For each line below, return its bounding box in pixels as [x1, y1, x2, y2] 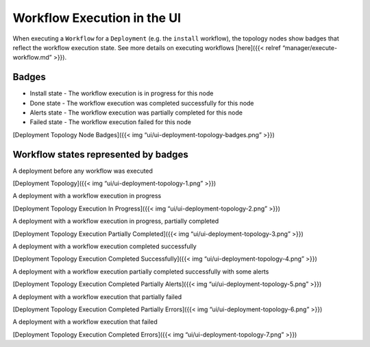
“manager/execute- [282, 43, 338, 51]
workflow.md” [12, 53, 52, 62]
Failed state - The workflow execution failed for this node [29, 118, 192, 126]
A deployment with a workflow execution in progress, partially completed [12, 217, 219, 226]
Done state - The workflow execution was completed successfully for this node [29, 99, 254, 107]
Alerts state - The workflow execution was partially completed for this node [29, 108, 243, 117]
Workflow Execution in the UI [12, 10, 182, 25]
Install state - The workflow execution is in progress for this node [29, 89, 214, 97]
